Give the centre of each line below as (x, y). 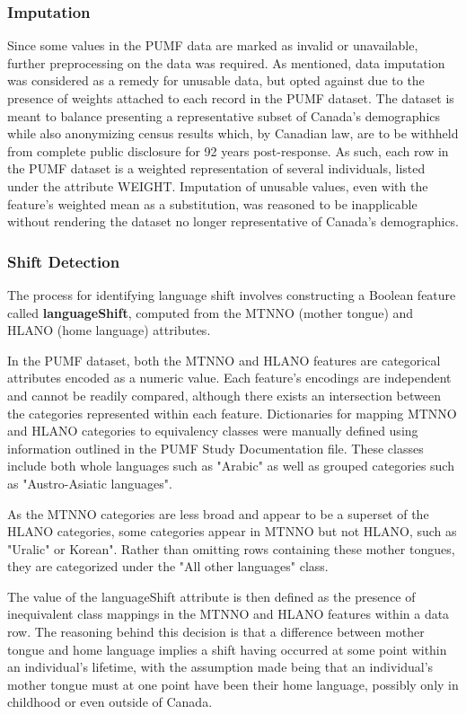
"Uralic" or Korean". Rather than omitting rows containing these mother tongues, (231, 548)
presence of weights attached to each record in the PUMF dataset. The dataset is (231, 98)
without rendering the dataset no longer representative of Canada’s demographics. (233, 221)
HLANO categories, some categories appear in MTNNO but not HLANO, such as (232, 531)
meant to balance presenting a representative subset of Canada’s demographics (224, 115)
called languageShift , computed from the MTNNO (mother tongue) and (211, 312)
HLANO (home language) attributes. (109, 330)
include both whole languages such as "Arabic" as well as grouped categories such (231, 466)
